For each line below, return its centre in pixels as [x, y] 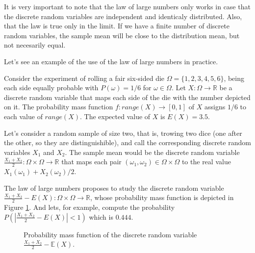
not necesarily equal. [35, 45]
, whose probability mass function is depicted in [162, 197]
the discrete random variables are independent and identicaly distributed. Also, [123, 16]
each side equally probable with [51, 88]
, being [234, 78]
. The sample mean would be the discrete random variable [152, 152]
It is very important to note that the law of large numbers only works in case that [127, 6]
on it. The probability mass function [59, 107]
